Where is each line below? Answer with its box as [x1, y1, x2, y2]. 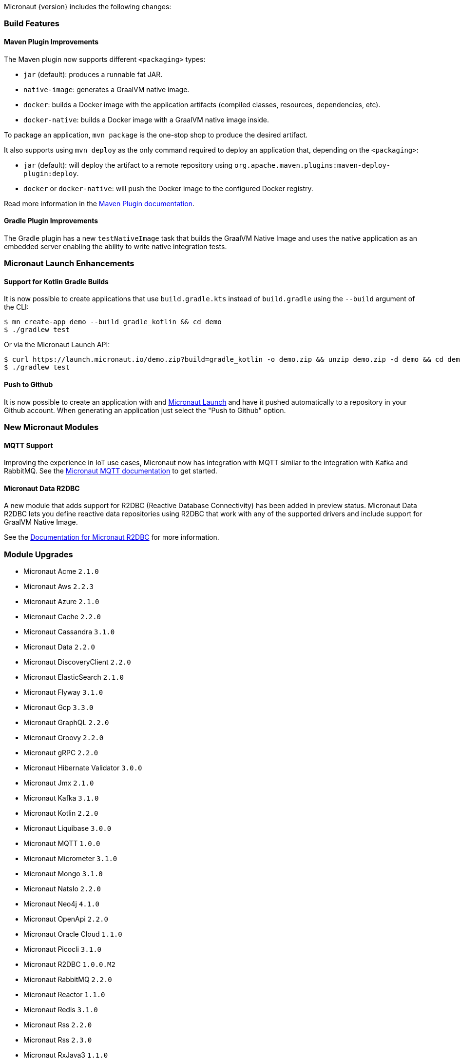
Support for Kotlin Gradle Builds [4, 277, 109, 286]
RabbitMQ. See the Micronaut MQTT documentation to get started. [4, 467, 217, 475]
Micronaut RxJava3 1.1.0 [23, 1051, 108, 1060]
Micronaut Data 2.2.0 [23, 643, 95, 651]
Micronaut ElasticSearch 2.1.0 [23, 673, 124, 682]
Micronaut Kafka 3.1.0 [23, 794, 99, 803]
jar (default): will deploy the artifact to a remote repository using [23, 160, 233, 169]
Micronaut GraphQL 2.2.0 [23, 718, 109, 727]
